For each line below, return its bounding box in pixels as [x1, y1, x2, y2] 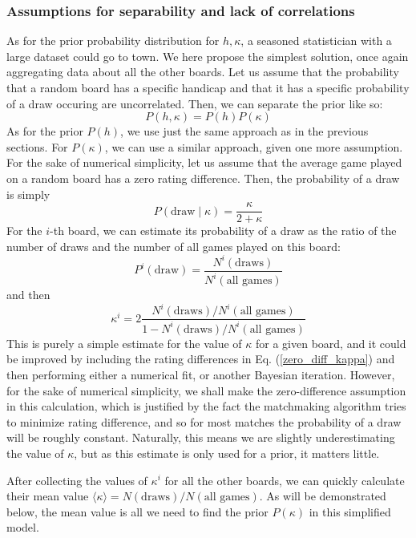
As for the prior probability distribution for [6, 32, 220, 49]
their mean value [6, 487, 89, 504]
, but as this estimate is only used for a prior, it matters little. [74, 444, 380, 461]
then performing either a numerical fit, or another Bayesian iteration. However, [6, 366, 395, 382]
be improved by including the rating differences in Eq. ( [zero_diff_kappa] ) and [6, 350, 395, 367]
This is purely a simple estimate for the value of [6, 334, 242, 351]
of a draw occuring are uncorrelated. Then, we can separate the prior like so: [6, 95, 383, 111]
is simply [6, 185, 50, 202]
